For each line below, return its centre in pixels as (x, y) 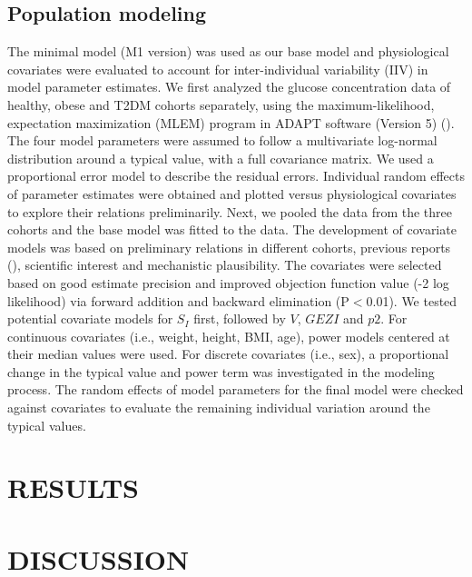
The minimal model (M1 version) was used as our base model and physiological (228, 51)
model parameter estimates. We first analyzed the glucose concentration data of (229, 87)
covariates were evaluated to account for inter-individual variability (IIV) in (218, 69)
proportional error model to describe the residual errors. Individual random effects (236, 176)
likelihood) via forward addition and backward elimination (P (178, 300)
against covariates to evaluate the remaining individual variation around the (219, 408)
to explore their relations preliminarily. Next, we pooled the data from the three (230, 211)
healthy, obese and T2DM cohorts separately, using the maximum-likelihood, (221, 104)
